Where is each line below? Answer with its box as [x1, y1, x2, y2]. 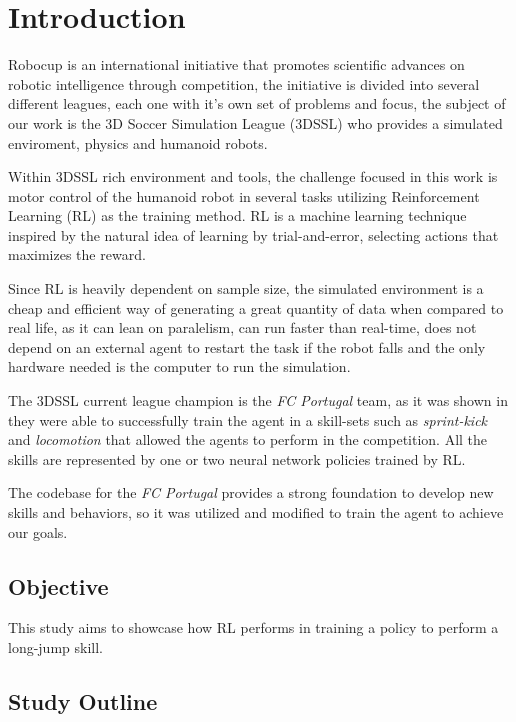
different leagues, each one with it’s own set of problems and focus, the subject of [8, 93, 506, 114]
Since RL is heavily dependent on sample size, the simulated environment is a [8, 278, 484, 299]
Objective [8, 570, 109, 601]
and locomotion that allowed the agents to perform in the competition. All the [8, 429, 488, 450]
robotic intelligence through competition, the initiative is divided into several [8, 73, 480, 94]
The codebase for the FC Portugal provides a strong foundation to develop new [8, 482, 494, 503]
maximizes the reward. [8, 244, 146, 265]
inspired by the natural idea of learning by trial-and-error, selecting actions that [8, 224, 499, 245]
